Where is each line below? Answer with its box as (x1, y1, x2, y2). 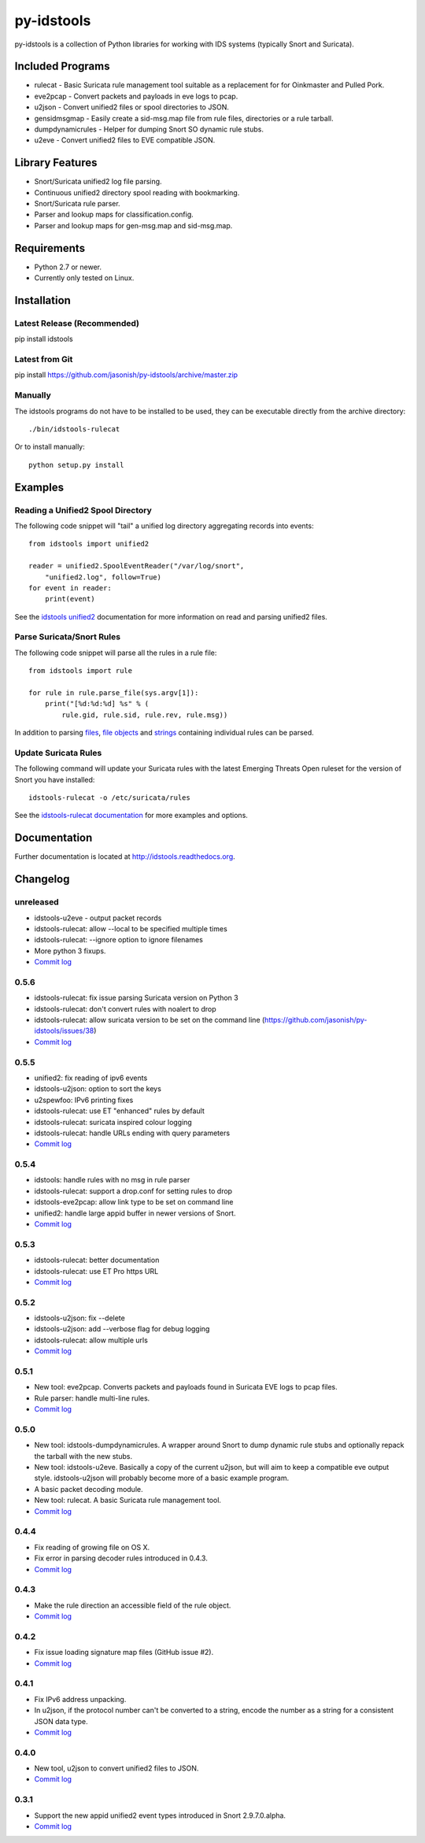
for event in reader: (28, 583, 112, 592)
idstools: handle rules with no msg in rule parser (34, 1175, 190, 1185)
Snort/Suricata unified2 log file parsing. (34, 177, 162, 187)
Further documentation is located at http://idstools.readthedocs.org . (14, 852, 235, 861)
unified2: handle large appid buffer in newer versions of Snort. (34, 1208, 236, 1218)
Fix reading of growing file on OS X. (34, 1542, 150, 1552)
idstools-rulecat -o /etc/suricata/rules (28, 794, 190, 802)
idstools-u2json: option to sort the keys (34, 1084, 161, 1094)
